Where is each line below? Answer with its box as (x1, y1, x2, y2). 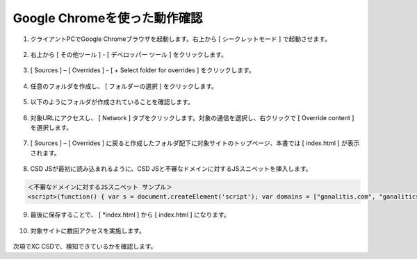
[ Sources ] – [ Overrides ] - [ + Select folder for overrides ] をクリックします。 (30, 66, 255, 74)
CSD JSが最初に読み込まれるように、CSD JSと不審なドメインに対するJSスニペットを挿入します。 (30, 165, 312, 173)
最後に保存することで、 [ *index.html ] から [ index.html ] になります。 (30, 210, 231, 219)
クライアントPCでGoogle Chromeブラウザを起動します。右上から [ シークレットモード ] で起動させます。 (30, 35, 332, 43)
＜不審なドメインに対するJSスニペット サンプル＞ (27, 183, 173, 191)
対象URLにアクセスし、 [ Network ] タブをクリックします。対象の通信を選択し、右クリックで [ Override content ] (30, 113, 354, 122)
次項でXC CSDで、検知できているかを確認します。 (13, 242, 157, 251)
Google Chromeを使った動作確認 (13, 10, 203, 26)
